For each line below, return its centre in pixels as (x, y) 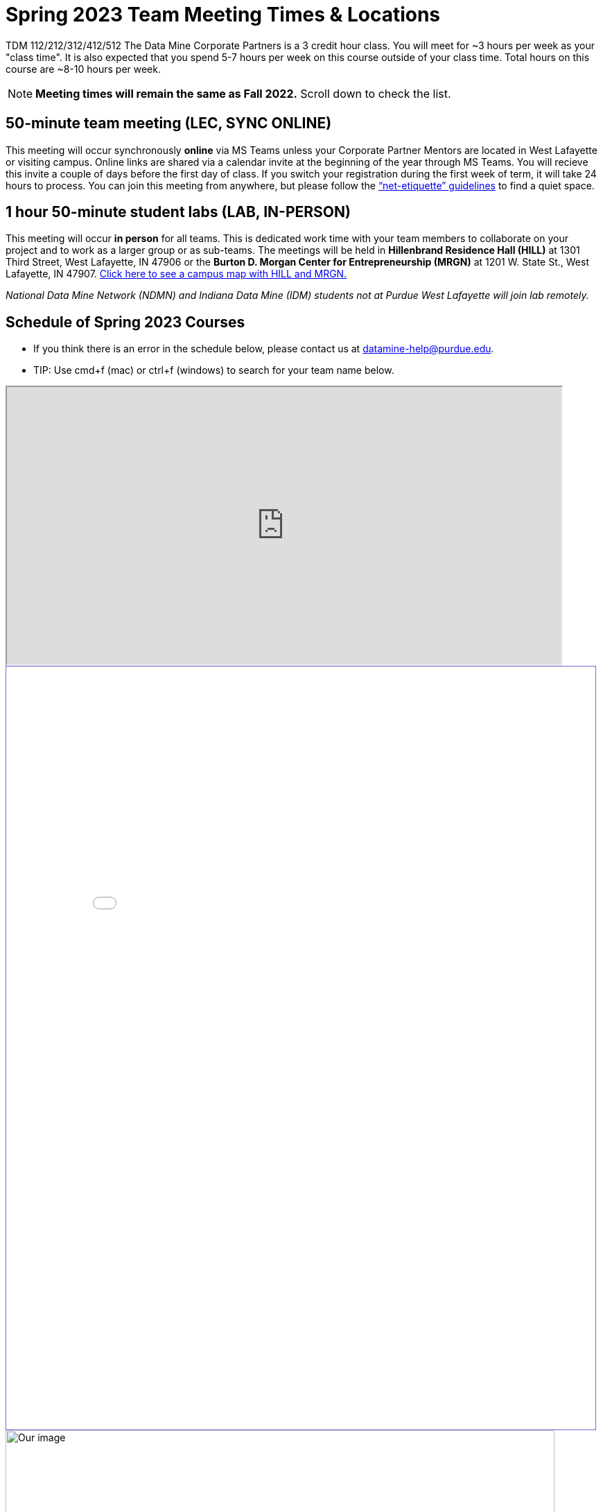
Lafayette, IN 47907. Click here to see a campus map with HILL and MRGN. (176, 274)
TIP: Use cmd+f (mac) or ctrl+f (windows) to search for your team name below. (214, 370)
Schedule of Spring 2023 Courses (125, 322)
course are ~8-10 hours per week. (83, 69)
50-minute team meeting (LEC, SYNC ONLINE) (169, 123)
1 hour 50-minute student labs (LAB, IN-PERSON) (178, 212)
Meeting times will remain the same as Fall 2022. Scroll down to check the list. (243, 93)
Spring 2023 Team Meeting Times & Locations (223, 15)
